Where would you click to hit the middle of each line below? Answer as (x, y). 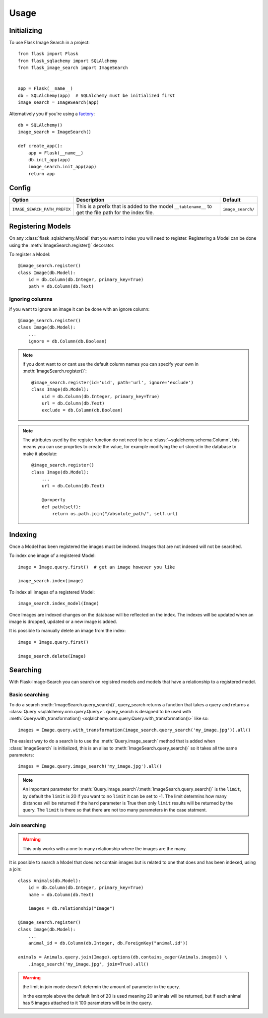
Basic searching (29, 695)
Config (20, 188)
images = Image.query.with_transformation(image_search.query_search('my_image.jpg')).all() (134, 730)
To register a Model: (30, 254)
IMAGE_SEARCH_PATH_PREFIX (41, 209)
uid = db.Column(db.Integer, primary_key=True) (100, 396)
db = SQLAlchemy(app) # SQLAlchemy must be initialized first (97, 95)
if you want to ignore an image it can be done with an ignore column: (79, 309)
